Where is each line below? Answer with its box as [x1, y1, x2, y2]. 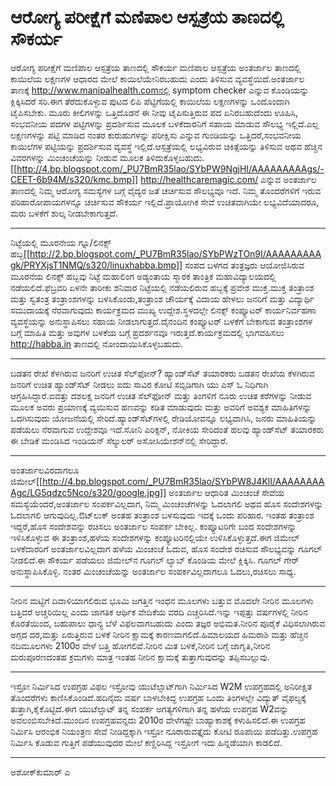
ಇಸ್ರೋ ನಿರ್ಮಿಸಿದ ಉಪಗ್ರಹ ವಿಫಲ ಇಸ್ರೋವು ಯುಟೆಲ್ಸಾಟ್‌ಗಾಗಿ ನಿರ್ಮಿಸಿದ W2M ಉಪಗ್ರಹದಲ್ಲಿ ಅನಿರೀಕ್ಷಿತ [10, 680, 313, 692]
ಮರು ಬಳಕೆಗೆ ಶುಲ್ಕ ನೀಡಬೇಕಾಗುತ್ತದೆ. [10, 207, 118, 219]
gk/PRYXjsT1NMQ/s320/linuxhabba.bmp [10, 259, 177, 271]
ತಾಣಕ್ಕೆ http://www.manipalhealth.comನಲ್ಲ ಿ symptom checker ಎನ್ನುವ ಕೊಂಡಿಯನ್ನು [10, 84, 310, 96]
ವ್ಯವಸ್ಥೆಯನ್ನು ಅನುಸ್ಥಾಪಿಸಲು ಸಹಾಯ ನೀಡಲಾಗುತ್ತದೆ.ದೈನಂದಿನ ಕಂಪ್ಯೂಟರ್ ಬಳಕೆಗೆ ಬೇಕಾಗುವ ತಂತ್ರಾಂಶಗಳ [10, 315, 313, 327]
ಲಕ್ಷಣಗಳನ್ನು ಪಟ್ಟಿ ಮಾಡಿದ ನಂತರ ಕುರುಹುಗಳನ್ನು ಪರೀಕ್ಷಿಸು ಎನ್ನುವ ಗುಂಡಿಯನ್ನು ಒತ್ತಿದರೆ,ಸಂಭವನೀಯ [10, 129, 302, 141]
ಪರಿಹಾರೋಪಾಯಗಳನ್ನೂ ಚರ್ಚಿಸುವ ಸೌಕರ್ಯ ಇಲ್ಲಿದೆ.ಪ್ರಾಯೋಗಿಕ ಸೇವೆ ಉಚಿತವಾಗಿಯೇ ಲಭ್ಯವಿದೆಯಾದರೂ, [10, 196, 320, 208]
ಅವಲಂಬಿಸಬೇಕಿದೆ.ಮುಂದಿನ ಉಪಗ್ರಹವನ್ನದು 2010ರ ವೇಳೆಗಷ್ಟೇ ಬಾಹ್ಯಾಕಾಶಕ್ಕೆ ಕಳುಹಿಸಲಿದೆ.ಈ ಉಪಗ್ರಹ [10, 714, 306, 726]
